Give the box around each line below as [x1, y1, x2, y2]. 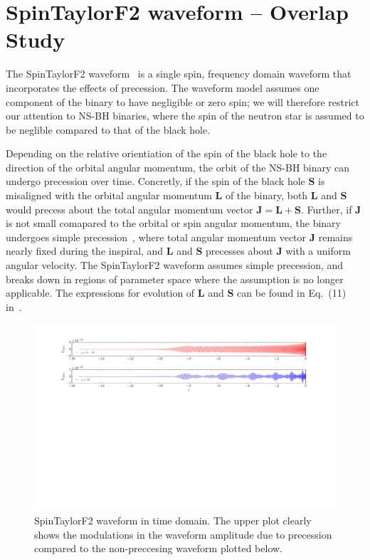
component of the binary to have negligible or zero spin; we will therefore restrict [6, 94, 360, 109]
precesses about [206, 243, 273, 258]
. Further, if [300, 201, 352, 216]
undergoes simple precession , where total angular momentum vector [6, 229, 307, 244]
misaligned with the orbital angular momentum [6, 188, 212, 203]
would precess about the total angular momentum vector [6, 201, 253, 216]
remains [318, 229, 353, 244]
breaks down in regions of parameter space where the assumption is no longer [6, 271, 344, 286]
